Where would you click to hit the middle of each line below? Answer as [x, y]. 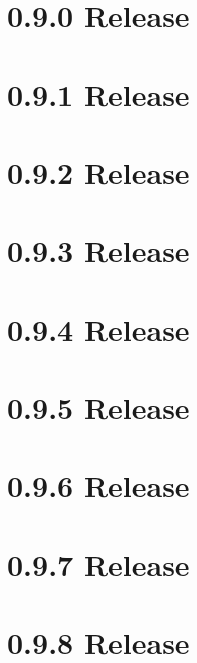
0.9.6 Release [98, 485]
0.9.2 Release [98, 171]
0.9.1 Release [98, 93]
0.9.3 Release [98, 250]
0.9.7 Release [98, 563]
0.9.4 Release [98, 328]
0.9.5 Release [98, 407]
